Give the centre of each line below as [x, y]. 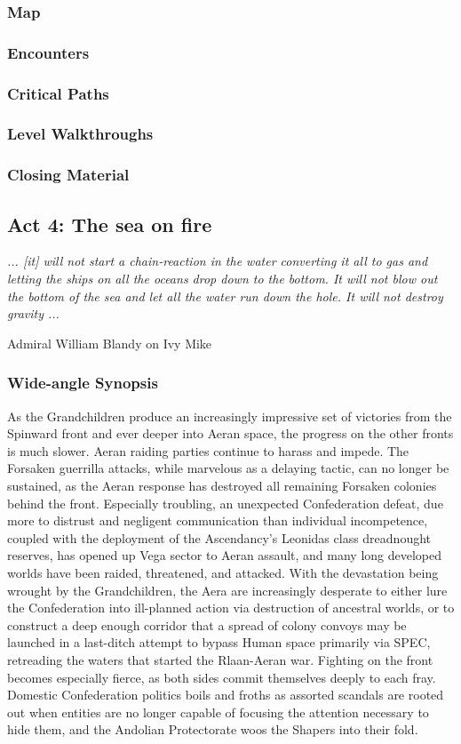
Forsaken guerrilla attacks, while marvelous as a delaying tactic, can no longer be [228, 468]
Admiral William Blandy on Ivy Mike [110, 343]
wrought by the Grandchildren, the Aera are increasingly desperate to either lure [227, 590]
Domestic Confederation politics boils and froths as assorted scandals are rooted [226, 695]
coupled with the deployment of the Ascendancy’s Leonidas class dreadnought [219, 537]
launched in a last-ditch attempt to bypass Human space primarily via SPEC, [219, 642]
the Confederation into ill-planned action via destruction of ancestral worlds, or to [231, 608]
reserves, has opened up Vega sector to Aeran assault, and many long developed [225, 555]
